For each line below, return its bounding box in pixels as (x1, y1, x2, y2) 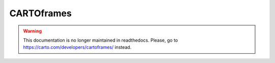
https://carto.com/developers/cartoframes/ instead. (23, 44, 132, 50)
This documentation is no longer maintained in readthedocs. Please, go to (23, 37, 178, 43)
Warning (23, 28, 42, 34)
